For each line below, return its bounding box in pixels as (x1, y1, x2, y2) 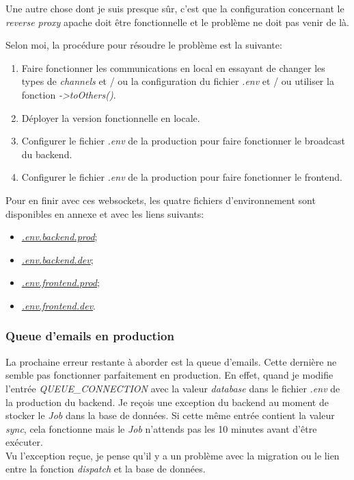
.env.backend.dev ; (21, 252, 94, 266)
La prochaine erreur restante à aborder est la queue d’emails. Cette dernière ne (5, 354, 337, 368)
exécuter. (5, 435, 43, 449)
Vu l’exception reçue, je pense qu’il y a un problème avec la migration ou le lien (5, 448, 340, 462)
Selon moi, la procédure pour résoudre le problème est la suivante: (5, 38, 282, 52)
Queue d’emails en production (5, 327, 174, 344)
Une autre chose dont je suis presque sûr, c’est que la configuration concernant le (5, 1, 344, 15)
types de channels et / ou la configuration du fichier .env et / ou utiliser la (21, 74, 334, 88)
